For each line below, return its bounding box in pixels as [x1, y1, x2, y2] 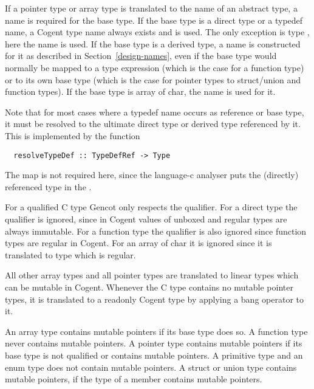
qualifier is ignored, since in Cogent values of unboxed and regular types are [5, 212, 287, 225]
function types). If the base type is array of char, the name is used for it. [5, 85, 276, 98]
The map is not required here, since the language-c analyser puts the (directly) [5, 168, 299, 181]
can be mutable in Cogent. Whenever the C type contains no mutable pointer [5, 280, 293, 293]
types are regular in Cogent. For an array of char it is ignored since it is [5, 236, 272, 249]
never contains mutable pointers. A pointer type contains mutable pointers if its [5, 337, 302, 349]
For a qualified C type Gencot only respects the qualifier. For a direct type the [5, 201, 298, 213]
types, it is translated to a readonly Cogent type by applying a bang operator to [5, 292, 304, 305]
